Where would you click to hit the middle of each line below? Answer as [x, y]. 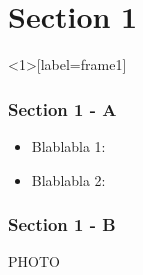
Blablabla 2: [68, 179]
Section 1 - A [62, 108]
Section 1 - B [62, 224]
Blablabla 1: [68, 145]
